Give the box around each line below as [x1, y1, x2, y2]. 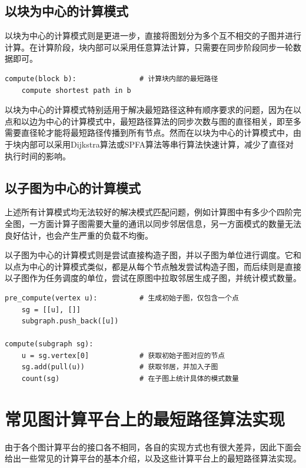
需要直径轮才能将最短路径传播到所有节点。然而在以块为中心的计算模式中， [5, 126, 293, 139]
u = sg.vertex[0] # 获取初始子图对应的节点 [21, 351, 225, 360]
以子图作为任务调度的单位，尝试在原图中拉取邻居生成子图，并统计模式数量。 [5, 272, 301, 284]
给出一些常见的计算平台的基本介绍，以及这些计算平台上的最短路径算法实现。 [5, 452, 301, 464]
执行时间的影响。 [5, 149, 71, 162]
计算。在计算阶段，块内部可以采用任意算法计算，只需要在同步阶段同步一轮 [5, 41, 293, 53]
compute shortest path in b [21, 86, 131, 95]
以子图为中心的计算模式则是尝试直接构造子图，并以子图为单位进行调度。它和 [5, 249, 301, 261]
